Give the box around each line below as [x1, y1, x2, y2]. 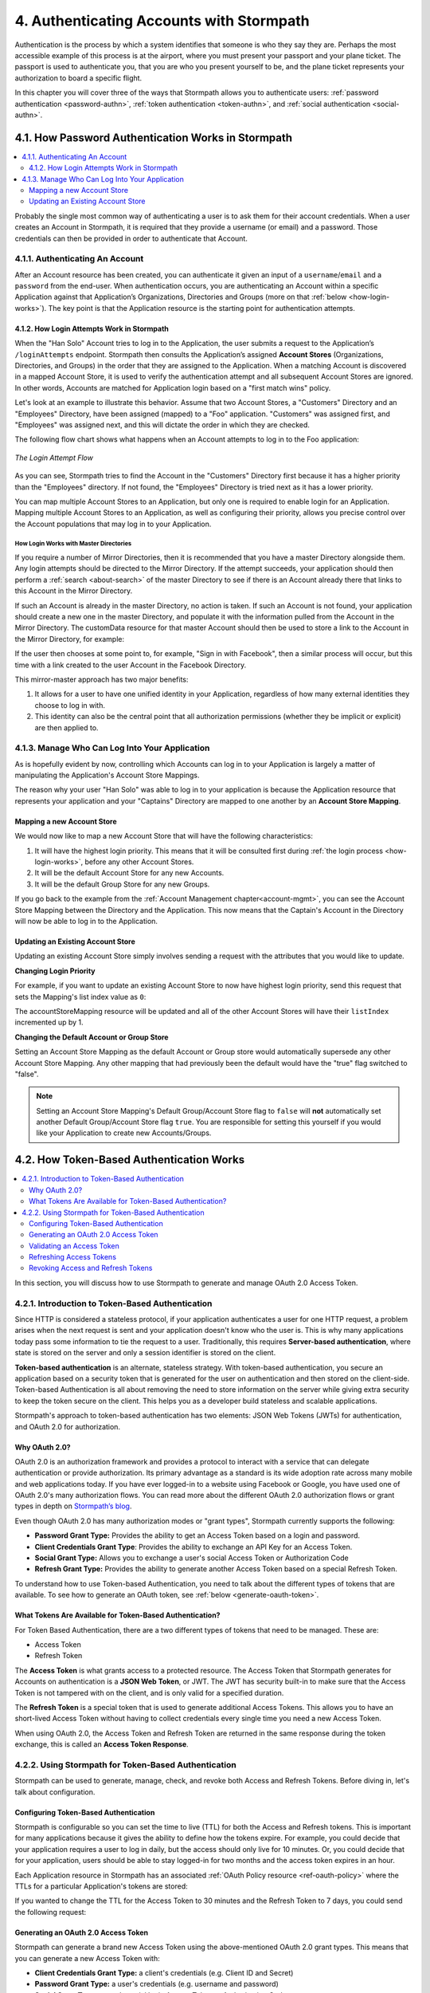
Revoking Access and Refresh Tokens [29, 1264, 153, 1273]
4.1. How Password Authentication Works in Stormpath [14, 131, 293, 144]
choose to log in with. [34, 700, 105, 710]
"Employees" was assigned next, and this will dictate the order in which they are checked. [14, 419, 311, 430]
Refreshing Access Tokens [29, 1252, 117, 1262]
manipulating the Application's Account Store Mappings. [14, 770, 200, 780]
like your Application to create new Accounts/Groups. [36, 1128, 212, 1138]
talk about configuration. [14, 1787, 96, 1797]
